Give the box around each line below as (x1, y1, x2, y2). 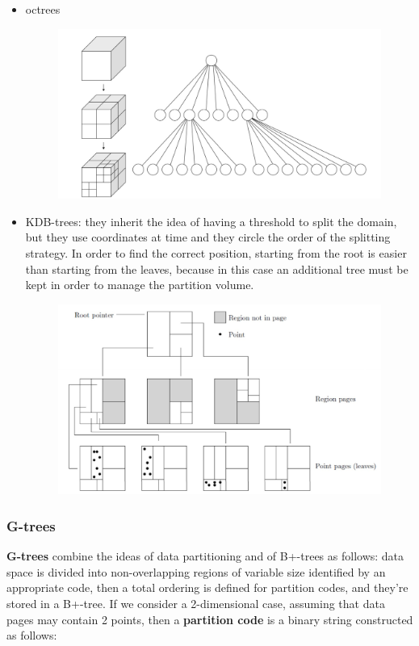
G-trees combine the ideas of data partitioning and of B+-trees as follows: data (6, 547, 404, 564)
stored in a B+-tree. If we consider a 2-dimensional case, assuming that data (6, 595, 385, 612)
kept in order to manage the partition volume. (25, 276, 254, 293)
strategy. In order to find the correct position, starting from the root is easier (25, 245, 407, 262)
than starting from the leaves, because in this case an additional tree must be (25, 260, 409, 277)
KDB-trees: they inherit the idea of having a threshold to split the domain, (25, 212, 397, 229)
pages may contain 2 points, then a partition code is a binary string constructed (6, 610, 413, 627)
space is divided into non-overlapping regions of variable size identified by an (6, 563, 386, 580)
